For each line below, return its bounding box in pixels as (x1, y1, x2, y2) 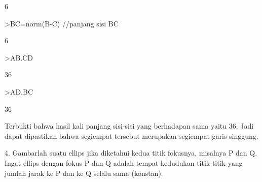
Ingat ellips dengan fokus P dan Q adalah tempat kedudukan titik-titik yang (5, 157, 243, 168)
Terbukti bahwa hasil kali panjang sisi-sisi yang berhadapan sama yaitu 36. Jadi (5, 120, 254, 131)
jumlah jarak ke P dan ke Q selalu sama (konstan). (5, 167, 163, 178)
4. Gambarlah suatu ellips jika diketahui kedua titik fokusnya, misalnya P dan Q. (5, 147, 257, 158)
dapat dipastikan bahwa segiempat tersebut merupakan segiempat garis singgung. (5, 130, 258, 141)
